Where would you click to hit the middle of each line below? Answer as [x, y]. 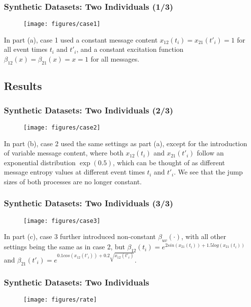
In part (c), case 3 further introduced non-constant [80, 236]
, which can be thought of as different [169, 162]
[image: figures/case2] [62, 127]
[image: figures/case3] [62, 221]
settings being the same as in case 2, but [65, 247]
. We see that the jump [208, 172]
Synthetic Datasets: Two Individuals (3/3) [89, 203]
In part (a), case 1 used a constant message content [81, 39]
